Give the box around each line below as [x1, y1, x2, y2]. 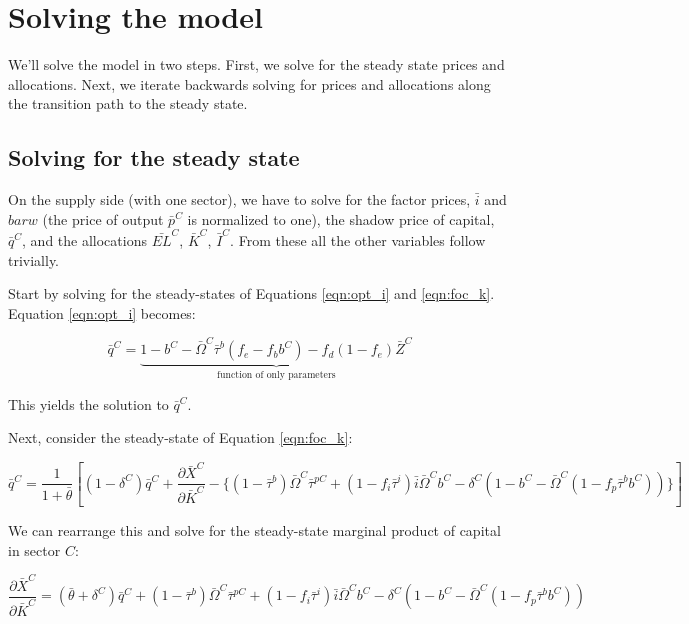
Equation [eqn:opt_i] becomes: [8, 302, 196, 323]
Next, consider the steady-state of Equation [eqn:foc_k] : [8, 427, 353, 448]
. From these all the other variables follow [230, 230, 486, 251]
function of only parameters [217, 370, 336, 380]
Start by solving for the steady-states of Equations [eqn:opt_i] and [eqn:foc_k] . [8, 283, 495, 304]
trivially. [8, 249, 60, 270]
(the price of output [42, 208, 164, 229]
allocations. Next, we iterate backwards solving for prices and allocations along [8, 73, 491, 94]
